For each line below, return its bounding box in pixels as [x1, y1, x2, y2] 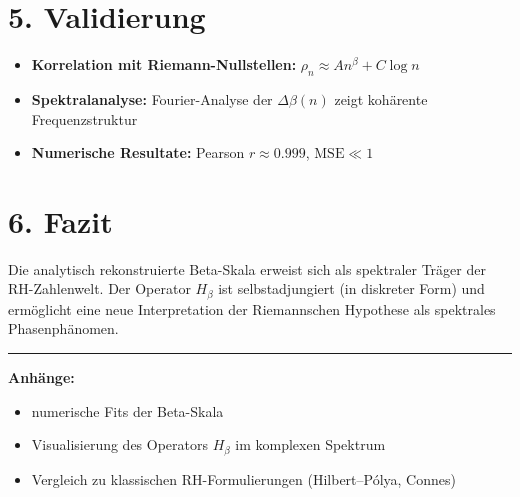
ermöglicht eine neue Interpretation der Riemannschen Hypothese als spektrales [8, 298, 496, 319]
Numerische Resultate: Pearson [31, 142, 245, 163]
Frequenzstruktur [31, 108, 138, 129]
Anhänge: [8, 367, 75, 388]
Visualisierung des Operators [31, 434, 209, 455]
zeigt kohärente [334, 88, 428, 109]
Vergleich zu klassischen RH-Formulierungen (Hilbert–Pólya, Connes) [31, 468, 456, 489]
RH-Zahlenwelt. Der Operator [8, 278, 191, 299]
